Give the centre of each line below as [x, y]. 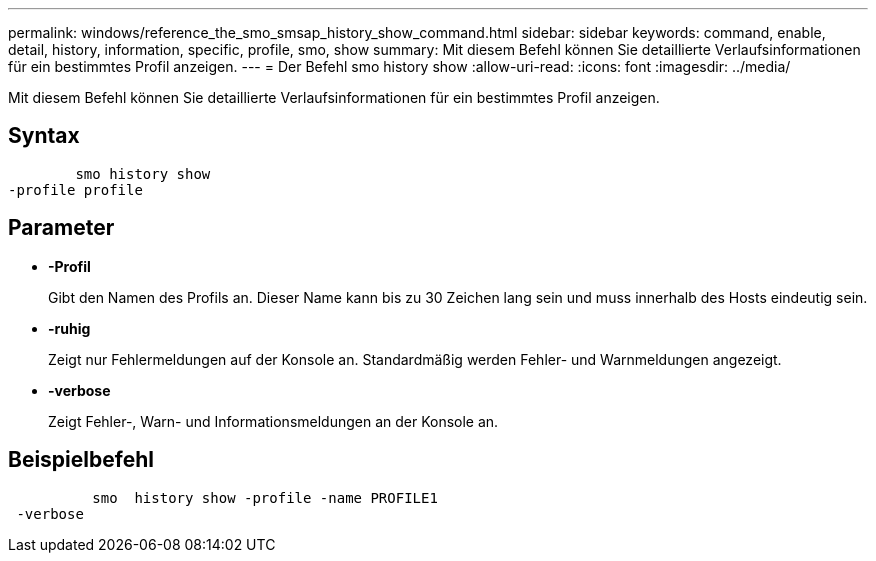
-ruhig [69, 328]
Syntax [44, 136]
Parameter [61, 228]
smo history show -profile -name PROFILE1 [265, 497]
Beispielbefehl [81, 460]
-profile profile [75, 189]
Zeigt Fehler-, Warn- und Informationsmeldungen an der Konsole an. [273, 421]
